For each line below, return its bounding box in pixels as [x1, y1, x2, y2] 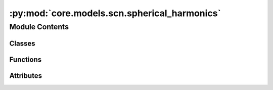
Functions [9, 55, 42, 64]
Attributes [9, 71, 42, 80]
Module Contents [9, 22, 69, 31]
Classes [9, 39, 35, 48]
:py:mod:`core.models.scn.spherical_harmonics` [9, 8, 221, 19]
